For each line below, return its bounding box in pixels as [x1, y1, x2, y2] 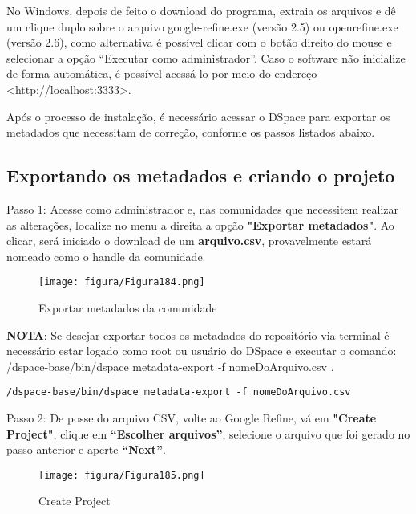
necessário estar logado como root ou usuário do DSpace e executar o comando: [6, 342, 397, 359]
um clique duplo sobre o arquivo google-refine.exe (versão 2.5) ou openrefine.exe [6, 18, 398, 35]
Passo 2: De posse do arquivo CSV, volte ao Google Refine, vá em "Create [6, 410, 377, 426]
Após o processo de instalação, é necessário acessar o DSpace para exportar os [6, 108, 390, 124]
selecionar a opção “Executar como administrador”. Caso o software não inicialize [6, 49, 406, 66]
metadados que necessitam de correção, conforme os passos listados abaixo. [6, 124, 375, 141]
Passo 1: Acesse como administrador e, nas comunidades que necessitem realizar [6, 200, 399, 217]
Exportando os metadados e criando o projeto [6, 163, 395, 188]
